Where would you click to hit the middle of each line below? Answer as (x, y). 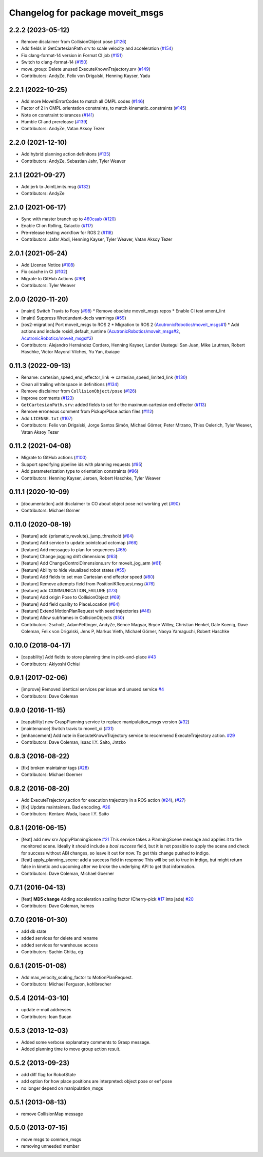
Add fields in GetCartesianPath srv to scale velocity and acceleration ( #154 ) (97, 48)
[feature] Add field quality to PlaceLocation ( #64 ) (71, 604)
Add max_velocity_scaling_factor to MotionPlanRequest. (77, 978)
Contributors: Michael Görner (51, 510)
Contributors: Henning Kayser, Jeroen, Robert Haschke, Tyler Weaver (91, 478)
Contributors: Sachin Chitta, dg (52, 952)
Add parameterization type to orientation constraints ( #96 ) (80, 471)
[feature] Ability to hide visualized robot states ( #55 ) (74, 570)
